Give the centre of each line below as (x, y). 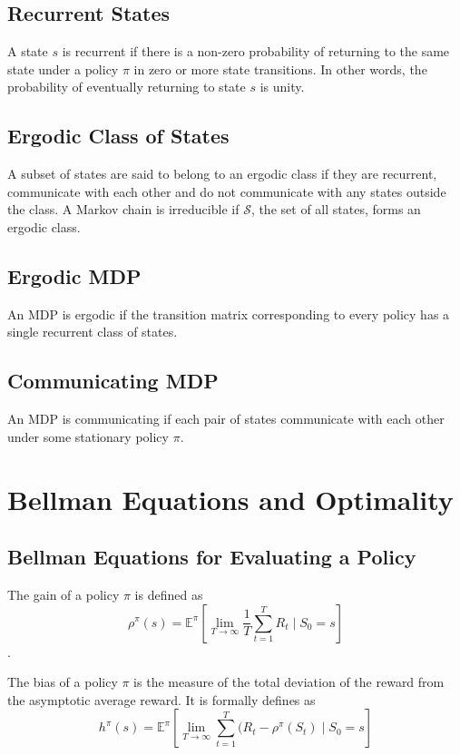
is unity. (282, 87)
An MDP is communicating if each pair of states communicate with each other (226, 419)
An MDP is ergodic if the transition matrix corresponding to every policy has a (229, 314)
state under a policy (63, 69)
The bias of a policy (63, 682)
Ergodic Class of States (118, 136)
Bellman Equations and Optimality (230, 499)
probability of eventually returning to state (127, 87)
